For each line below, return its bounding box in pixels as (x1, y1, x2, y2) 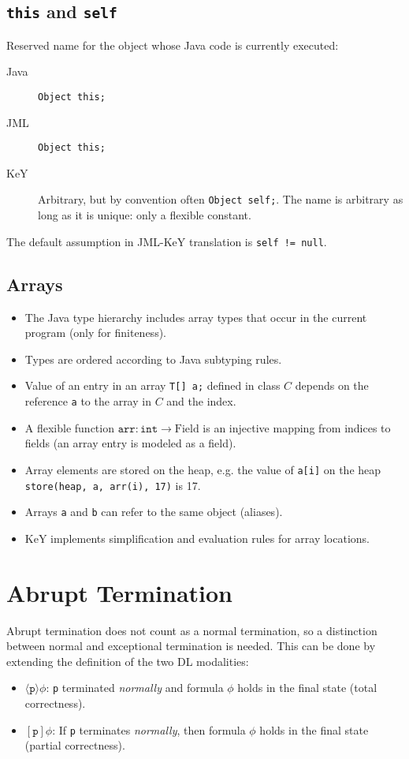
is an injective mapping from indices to (203, 419, 391, 436)
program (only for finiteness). (24, 324, 166, 341)
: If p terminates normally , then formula (52, 721, 246, 738)
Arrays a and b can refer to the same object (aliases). (24, 503, 283, 520)
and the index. (166, 393, 236, 409)
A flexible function (24, 419, 114, 436)
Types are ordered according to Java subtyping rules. (24, 350, 282, 367)
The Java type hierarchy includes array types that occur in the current (24, 308, 367, 325)
